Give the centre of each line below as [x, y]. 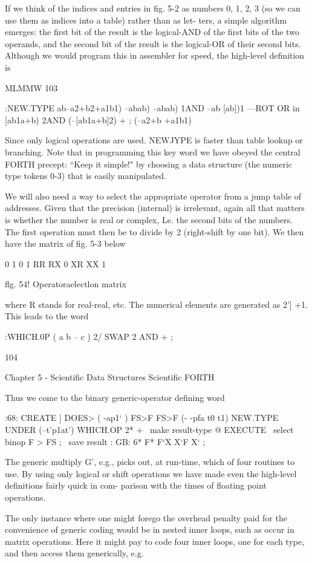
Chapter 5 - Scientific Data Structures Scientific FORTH [110, 377]
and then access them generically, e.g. [74, 553]
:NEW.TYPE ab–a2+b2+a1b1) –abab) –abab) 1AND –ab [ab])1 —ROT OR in [152, 108]
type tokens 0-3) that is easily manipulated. [86, 176]
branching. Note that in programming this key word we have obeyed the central [153, 151]
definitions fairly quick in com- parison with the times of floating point [136, 485]
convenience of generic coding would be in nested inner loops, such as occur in [150, 529]
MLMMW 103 [31, 87]
